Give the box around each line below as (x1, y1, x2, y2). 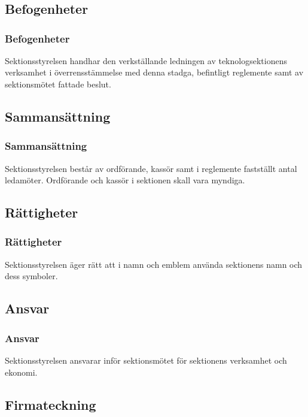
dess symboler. (5, 270, 58, 282)
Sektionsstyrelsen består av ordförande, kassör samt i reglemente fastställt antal (5, 162, 297, 174)
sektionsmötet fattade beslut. (5, 77, 111, 90)
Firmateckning (5, 395, 96, 413)
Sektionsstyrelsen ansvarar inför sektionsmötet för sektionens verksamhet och (5, 353, 287, 366)
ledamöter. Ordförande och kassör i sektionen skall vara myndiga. (5, 174, 245, 186)
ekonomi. (5, 365, 38, 378)
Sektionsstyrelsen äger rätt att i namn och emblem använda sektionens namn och (5, 258, 303, 270)
